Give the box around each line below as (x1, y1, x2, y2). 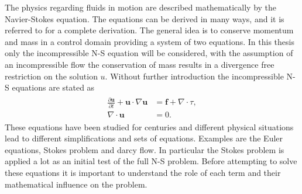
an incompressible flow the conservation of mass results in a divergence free (5, 58, 274, 70)
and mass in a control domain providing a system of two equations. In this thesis (5, 35, 294, 47)
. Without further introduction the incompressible (105, 70, 284, 82)
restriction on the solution (5, 70, 98, 82)
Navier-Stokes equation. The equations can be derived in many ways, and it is (5, 12, 284, 25)
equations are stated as (12, 81, 95, 93)
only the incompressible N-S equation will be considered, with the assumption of (5, 47, 293, 59)
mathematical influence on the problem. (5, 178, 147, 190)
